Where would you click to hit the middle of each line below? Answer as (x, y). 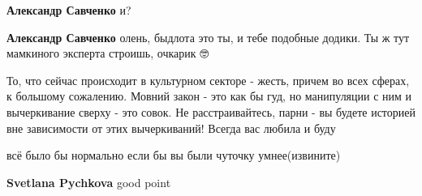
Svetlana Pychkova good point (89, 182)
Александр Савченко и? (69, 10)
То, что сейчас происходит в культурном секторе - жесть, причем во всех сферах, (208, 80)
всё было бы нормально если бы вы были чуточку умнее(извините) (174, 155)
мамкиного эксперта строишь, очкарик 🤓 (108, 53)
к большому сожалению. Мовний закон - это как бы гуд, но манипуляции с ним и (209, 96)
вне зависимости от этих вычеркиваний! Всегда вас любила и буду (171, 128)
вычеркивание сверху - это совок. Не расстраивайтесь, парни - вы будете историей (211, 111)
